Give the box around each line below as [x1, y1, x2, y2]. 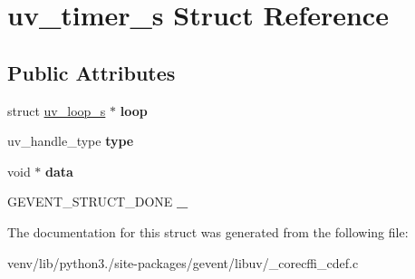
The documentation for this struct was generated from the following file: [7, 222, 409, 241]
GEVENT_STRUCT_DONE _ [7, 192, 188, 211]
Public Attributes [7, 58, 176, 86]
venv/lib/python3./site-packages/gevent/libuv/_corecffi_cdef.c [7, 253, 359, 272]
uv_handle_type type [7, 131, 134, 150]
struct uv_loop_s [7, 101, 106, 120]
